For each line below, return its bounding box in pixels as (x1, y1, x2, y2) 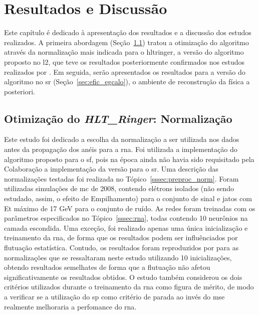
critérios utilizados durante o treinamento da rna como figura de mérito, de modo (4, 281, 254, 292)
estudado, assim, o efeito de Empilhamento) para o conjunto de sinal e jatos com (4, 193, 252, 204)
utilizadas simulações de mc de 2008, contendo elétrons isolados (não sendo (4, 183, 234, 194)
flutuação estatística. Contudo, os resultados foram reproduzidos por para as (4, 242, 239, 253)
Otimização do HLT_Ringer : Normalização (4, 110, 232, 126)
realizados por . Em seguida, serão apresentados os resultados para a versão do (4, 66, 245, 77)
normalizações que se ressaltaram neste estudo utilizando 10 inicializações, (4, 252, 232, 262)
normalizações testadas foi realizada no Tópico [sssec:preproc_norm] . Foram (4, 173, 239, 184)
